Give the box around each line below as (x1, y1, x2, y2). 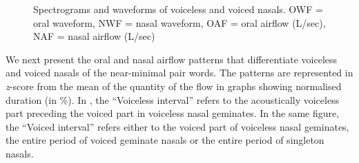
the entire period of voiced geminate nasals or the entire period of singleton (6, 133, 324, 147)
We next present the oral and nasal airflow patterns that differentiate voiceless (6, 52, 338, 66)
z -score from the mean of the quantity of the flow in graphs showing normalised (6, 78, 342, 93)
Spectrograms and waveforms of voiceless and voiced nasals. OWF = (33, 2, 323, 16)
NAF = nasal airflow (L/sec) (33, 29, 155, 43)
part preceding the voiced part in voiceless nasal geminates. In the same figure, (6, 106, 340, 120)
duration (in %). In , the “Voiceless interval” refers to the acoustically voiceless (6, 92, 340, 107)
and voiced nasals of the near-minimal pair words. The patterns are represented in (6, 65, 353, 80)
